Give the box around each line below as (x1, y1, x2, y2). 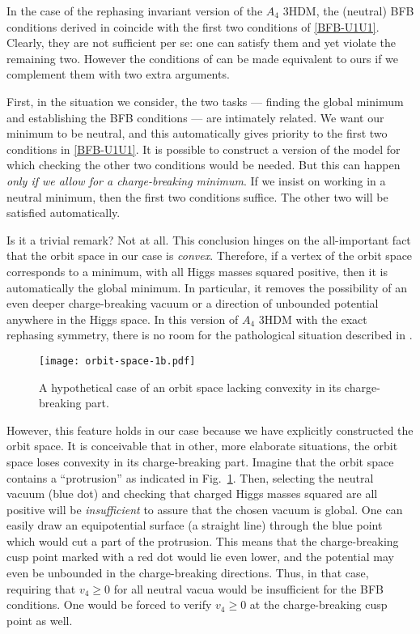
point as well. (6, 611, 73, 628)
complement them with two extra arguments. (6, 66, 230, 83)
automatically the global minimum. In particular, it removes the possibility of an (6, 279, 408, 296)
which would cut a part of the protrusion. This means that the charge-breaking (6, 532, 399, 549)
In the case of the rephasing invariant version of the (6, 2, 263, 19)
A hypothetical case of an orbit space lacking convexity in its (39, 378, 342, 395)
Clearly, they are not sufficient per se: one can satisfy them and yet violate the (6, 34, 397, 51)
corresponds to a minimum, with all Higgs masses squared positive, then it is (6, 262, 388, 279)
